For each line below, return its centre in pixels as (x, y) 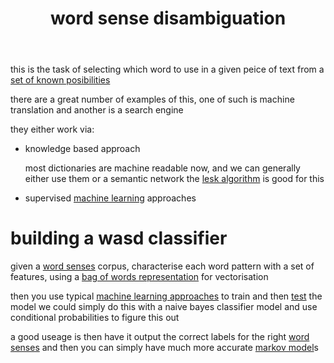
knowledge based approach (82, 149)
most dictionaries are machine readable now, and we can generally (162, 168)
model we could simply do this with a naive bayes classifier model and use (164, 307)
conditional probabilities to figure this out (95, 318)
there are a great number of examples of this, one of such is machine (152, 99)
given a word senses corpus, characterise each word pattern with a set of (162, 266)
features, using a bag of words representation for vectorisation (139, 277)
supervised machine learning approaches (110, 198)
